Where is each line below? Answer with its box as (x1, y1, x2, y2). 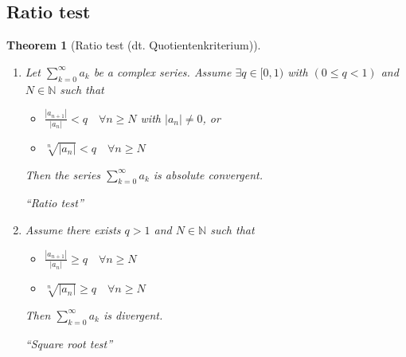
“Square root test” (25, 335, 113, 351)
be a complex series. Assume (93, 63, 232, 80)
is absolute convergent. (153, 166, 264, 182)
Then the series (25, 166, 101, 182)
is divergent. (103, 306, 163, 323)
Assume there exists (25, 221, 121, 237)
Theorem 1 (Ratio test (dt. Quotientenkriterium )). (6, 37, 261, 53)
